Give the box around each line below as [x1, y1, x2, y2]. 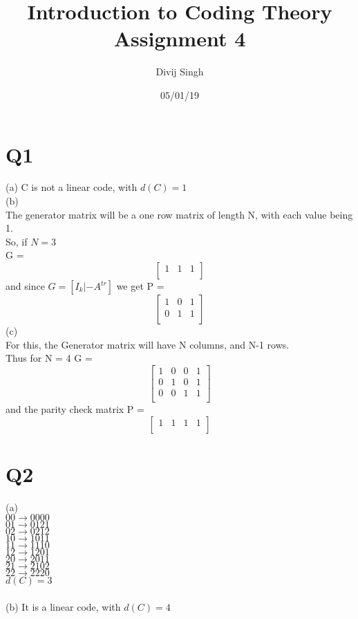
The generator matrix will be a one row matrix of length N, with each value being [6, 207, 353, 221]
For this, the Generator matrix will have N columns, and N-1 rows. [6, 337, 290, 351]
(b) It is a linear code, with [6, 599, 121, 613]
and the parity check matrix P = [6, 401, 144, 416]
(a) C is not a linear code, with [6, 180, 138, 194]
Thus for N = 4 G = [6, 351, 93, 365]
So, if [6, 234, 28, 248]
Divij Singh [156, 64, 204, 79]
